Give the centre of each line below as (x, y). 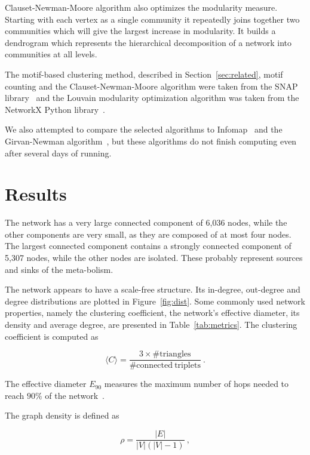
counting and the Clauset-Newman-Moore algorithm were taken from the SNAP (151, 86)
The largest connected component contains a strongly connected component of (148, 246)
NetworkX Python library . (55, 109)
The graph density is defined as (62, 415)
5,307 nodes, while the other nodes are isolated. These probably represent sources (154, 258)
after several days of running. (58, 153)
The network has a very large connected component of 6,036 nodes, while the (146, 222)
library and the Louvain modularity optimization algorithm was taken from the (152, 98)
